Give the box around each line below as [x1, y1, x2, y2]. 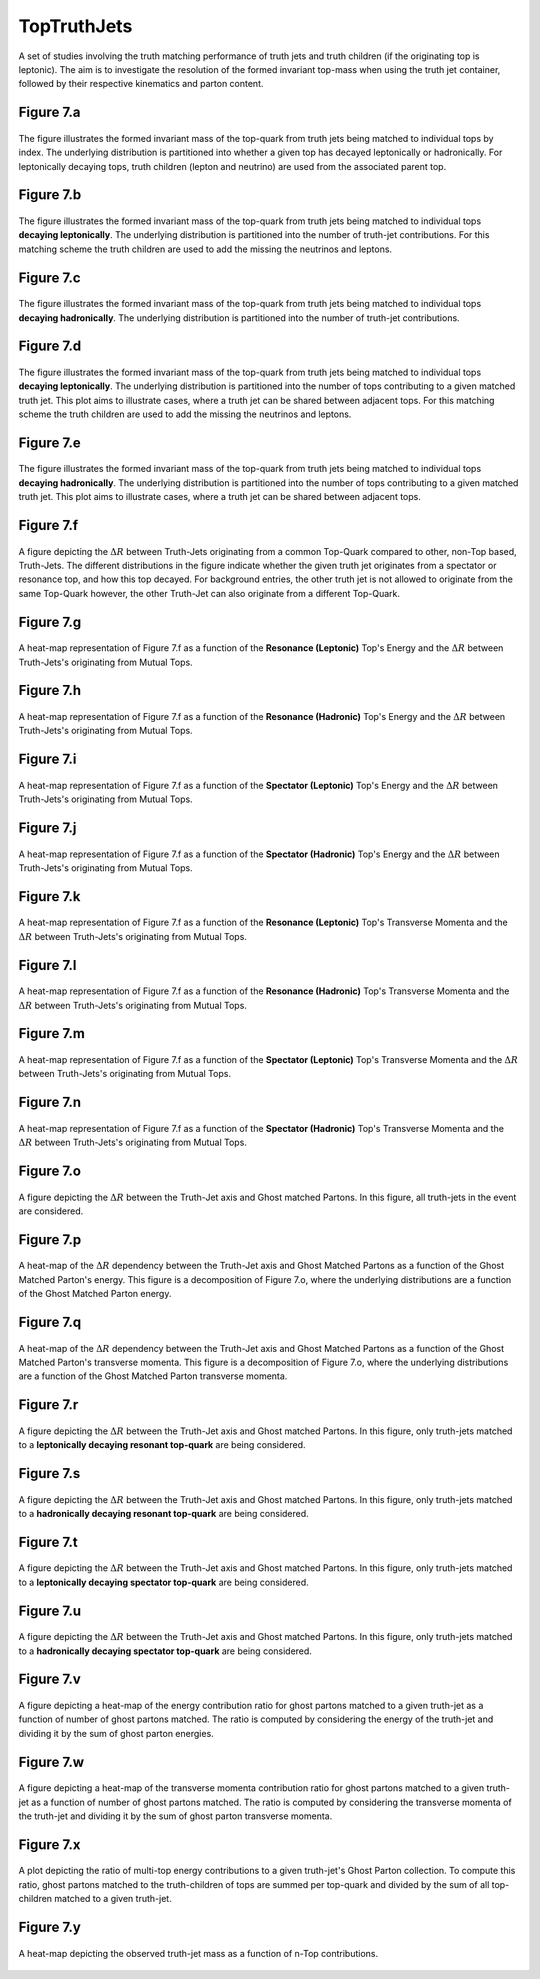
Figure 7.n [18, 1094, 82, 1111]
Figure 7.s [18, 1465, 81, 1482]
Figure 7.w [18, 1753, 85, 1770]
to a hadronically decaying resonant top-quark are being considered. [18, 1507, 309, 1519]
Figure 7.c [18, 269, 81, 286]
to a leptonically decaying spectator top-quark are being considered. [18, 1576, 309, 1588]
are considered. [18, 1205, 84, 1217]
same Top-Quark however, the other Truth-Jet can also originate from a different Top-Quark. [18, 587, 400, 599]
